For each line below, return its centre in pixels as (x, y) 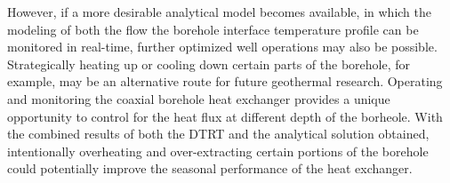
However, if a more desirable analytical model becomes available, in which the (220, 12)
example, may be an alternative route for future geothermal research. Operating (225, 81)
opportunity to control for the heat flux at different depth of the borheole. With (225, 116)
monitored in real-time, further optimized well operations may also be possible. (222, 47)
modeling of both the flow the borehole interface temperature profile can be (213, 29)
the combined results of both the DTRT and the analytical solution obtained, (218, 134)
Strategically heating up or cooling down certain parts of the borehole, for (209, 64)
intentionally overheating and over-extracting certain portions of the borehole (218, 151)
